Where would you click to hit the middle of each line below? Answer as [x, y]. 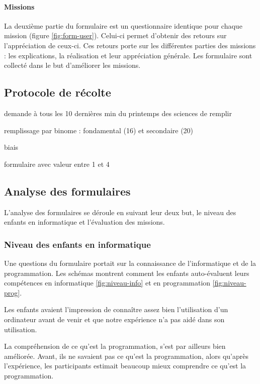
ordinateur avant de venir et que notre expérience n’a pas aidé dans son [114, 319]
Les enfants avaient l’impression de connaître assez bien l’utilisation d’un [116, 309]
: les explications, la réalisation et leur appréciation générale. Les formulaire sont [128, 55]
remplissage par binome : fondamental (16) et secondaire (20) [99, 130]
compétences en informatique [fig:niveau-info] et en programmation [107, 283]
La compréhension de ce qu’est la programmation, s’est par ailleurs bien [115, 346]
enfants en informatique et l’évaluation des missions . [84, 222]
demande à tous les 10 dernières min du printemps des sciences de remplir [118, 113]
